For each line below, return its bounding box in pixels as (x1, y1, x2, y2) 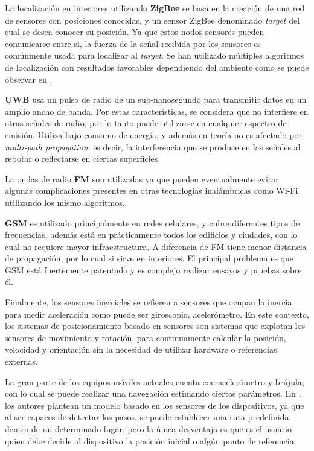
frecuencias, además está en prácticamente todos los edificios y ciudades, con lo (5, 228, 298, 241)
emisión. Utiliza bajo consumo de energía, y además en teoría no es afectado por (5, 128, 302, 141)
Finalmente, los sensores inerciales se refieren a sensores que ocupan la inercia (5, 296, 292, 309)
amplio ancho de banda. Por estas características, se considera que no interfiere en (5, 104, 309, 117)
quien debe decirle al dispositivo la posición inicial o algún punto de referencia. (5, 434, 296, 447)
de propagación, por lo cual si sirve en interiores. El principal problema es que (5, 252, 293, 264)
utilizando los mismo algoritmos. (5, 196, 125, 208)
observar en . (5, 72, 53, 85)
